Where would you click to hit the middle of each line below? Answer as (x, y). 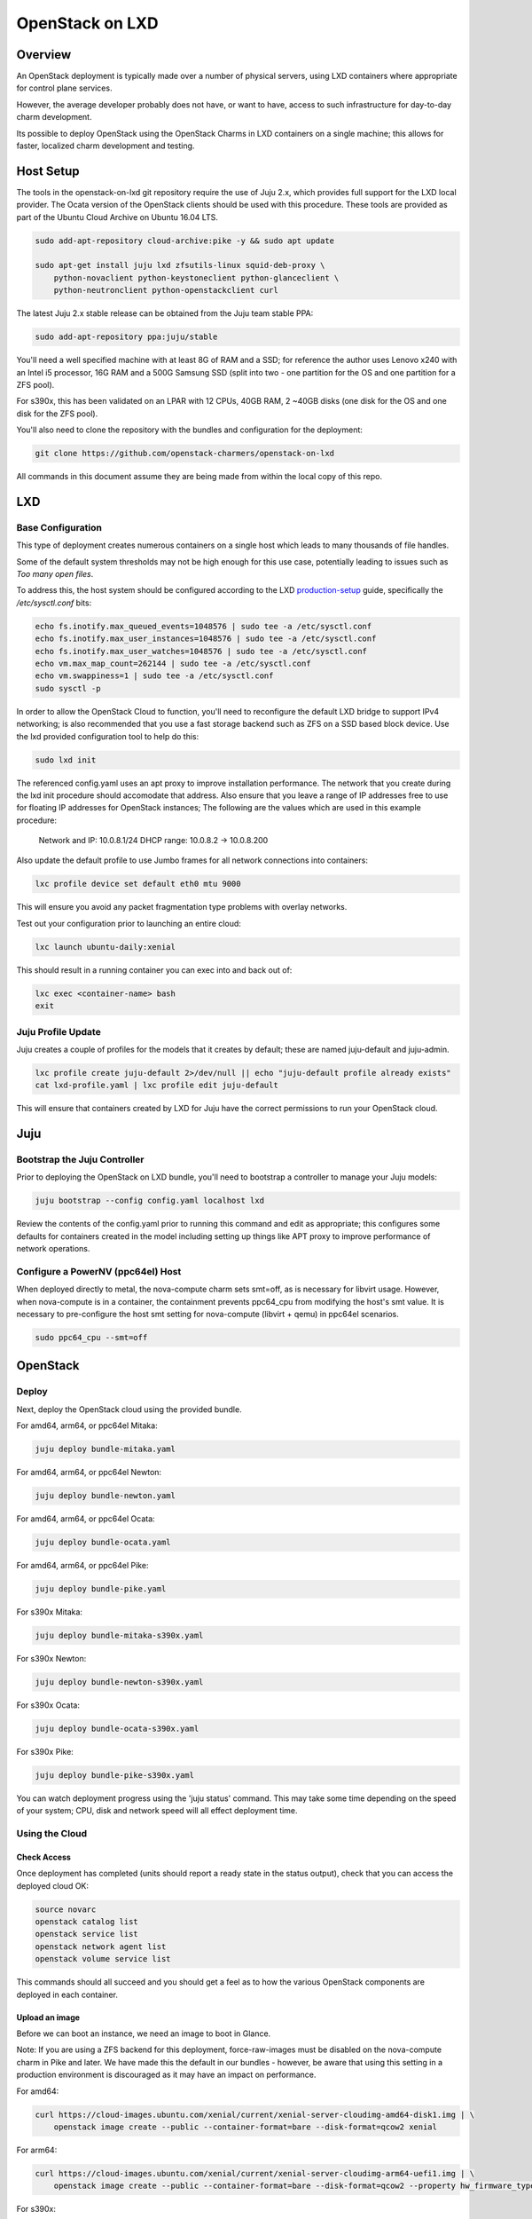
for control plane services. (64, 88)
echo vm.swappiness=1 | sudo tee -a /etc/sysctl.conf (154, 676)
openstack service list (87, 1934)
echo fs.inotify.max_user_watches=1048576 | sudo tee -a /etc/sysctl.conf (201, 651)
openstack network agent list (101, 1947)
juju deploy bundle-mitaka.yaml (106, 1449)
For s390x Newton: (51, 1659)
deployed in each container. (67, 1994)
